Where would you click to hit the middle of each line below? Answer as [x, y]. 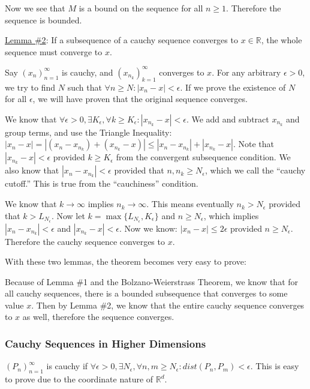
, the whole [282, 40]
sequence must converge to [54, 51]
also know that [32, 170]
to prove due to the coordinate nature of [79, 379]
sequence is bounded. [43, 20]
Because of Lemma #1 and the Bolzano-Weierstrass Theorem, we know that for [152, 281]
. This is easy [275, 366]
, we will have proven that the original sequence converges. [140, 99]
